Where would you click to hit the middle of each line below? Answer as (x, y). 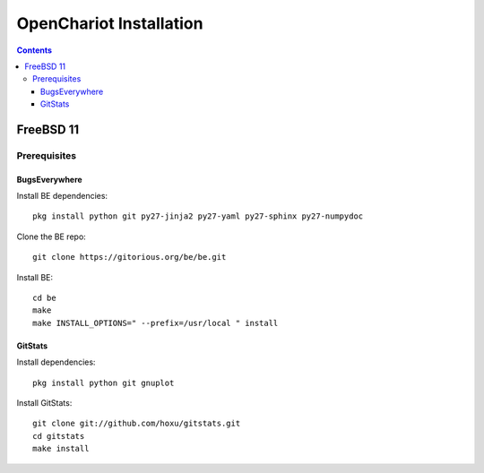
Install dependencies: (56, 362)
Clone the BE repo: (52, 236)
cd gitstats (59, 436)
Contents (35, 50)
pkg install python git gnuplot (104, 383)
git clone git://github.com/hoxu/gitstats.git (137, 424)
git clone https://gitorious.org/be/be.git (130, 257)
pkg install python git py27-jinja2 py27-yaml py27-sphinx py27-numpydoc (198, 216)
